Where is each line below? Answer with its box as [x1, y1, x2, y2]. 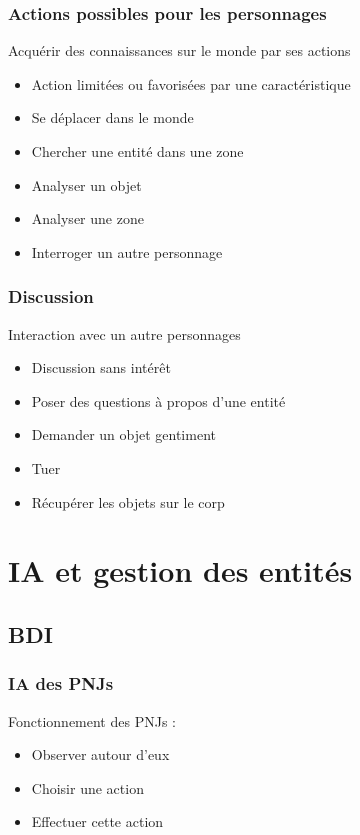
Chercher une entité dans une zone [31, 141, 244, 161]
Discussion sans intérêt [31, 357, 171, 378]
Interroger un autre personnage [31, 241, 223, 262]
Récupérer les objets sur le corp [31, 491, 225, 512]
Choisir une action [31, 777, 144, 798]
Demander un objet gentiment [31, 424, 216, 445]
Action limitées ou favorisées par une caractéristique [31, 73, 351, 94]
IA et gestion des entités [8, 550, 353, 591]
